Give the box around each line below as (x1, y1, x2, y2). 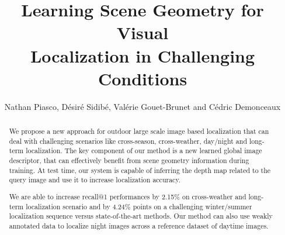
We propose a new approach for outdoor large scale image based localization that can (9, 126, 269, 136)
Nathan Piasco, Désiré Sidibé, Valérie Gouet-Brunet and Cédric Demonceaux (4, 100, 281, 112)
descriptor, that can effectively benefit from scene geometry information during (9, 155, 249, 165)
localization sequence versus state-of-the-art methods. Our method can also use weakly (9, 211, 273, 221)
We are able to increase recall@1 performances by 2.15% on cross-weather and (9, 191, 246, 201)
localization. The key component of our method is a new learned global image (26, 146, 262, 155)
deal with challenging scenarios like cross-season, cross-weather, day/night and (9, 136, 248, 146)
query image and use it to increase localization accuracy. (9, 175, 180, 185)
